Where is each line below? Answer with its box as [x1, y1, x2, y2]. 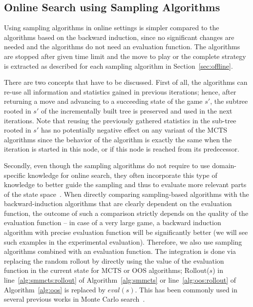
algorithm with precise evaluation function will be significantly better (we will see [4, 227, 248, 237]
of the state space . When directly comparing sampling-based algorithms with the [4, 189, 249, 199]
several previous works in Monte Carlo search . [4, 294, 145, 304]
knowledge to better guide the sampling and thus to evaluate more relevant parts [4, 179, 247, 190]
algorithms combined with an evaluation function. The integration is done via [4, 246, 236, 256]
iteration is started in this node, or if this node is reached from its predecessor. [4, 144, 239, 154]
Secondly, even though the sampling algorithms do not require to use [4, 160, 210, 170]
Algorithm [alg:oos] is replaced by [4, 284, 105, 294]
